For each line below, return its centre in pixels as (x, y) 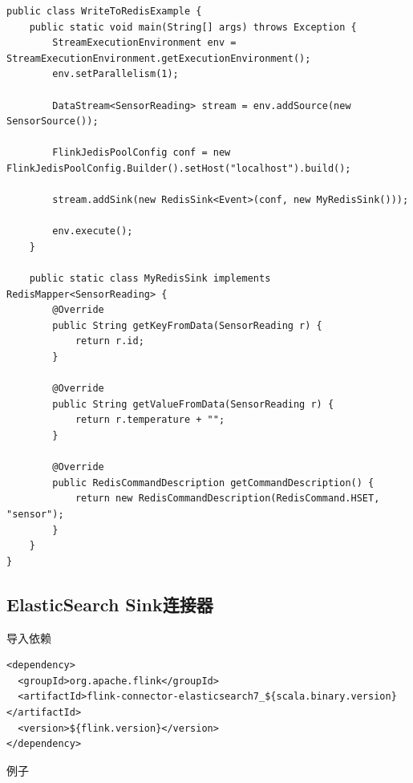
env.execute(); (93, 231)
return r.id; (109, 341)
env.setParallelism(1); (115, 74)
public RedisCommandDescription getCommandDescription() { (213, 483)
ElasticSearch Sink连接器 (110, 604)
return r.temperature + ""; (150, 420)
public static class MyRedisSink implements (150, 279)
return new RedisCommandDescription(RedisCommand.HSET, (227, 499)
